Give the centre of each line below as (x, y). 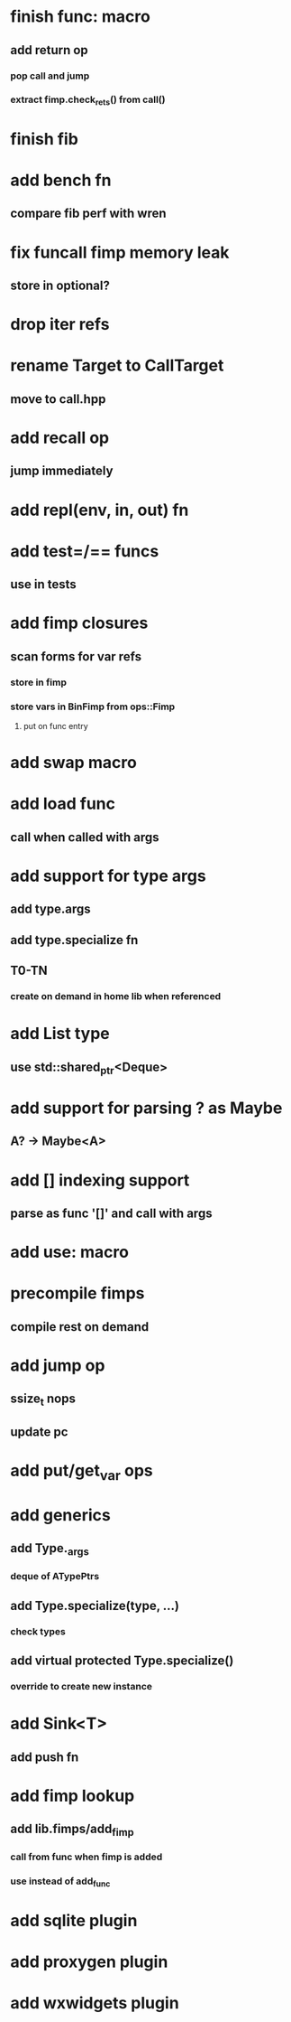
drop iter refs (60, 325)
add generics (60, 1515)
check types (38, 1631)
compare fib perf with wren (88, 214)
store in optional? (60, 286)
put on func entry (55, 725)
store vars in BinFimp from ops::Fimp (93, 707)
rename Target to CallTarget (117, 365)
